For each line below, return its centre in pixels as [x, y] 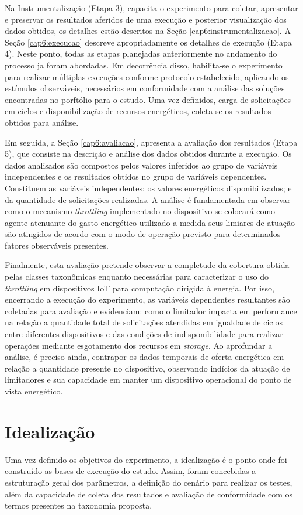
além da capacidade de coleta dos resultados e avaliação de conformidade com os [149, 494]
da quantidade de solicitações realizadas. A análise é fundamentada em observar [148, 199]
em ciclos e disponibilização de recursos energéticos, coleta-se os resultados [138, 111]
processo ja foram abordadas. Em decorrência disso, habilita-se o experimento [144, 65]
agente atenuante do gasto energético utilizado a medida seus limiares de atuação [150, 222]
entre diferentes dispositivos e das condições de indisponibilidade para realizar [144, 334]
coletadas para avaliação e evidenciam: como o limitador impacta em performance [151, 310]
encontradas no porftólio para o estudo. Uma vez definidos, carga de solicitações [148, 99]
